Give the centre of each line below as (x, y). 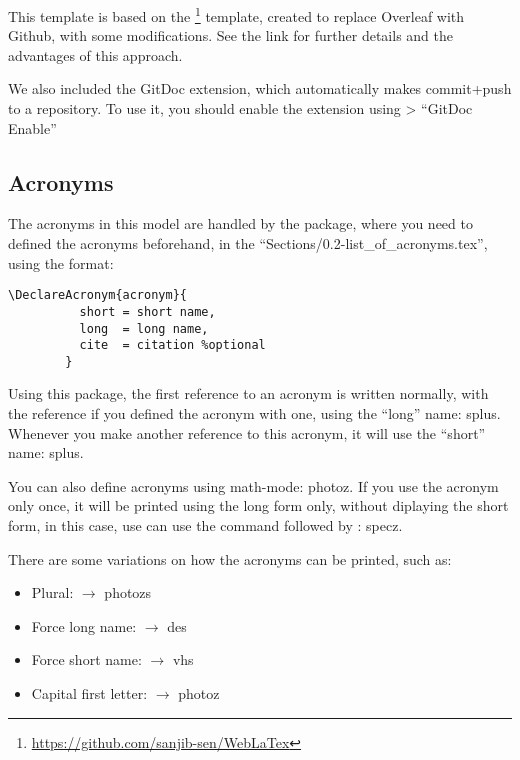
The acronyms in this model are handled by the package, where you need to (240, 223)
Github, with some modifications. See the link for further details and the (230, 35)
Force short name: (86, 659)
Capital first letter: (89, 693)
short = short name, (147, 311)
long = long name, (144, 328)
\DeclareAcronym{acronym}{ (97, 295)
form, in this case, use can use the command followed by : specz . (205, 525)
